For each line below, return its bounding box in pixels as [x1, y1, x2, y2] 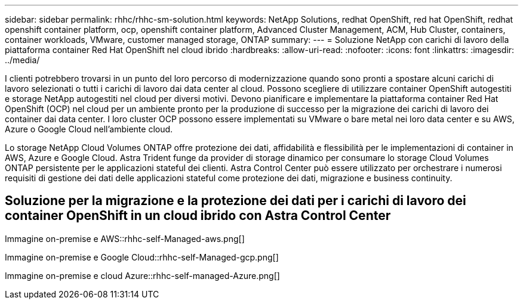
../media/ [5, 55, 40, 65]
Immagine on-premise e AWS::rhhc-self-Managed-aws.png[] [5, 233, 245, 244]
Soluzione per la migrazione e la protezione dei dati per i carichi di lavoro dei [5, 193, 466, 209]
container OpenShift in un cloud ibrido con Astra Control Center [5, 208, 391, 224]
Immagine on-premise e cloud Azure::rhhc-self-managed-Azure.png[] [5, 270, 280, 281]
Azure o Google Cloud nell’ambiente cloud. [5, 124, 173, 134]
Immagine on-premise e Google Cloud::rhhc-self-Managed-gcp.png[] [5, 252, 279, 262]
